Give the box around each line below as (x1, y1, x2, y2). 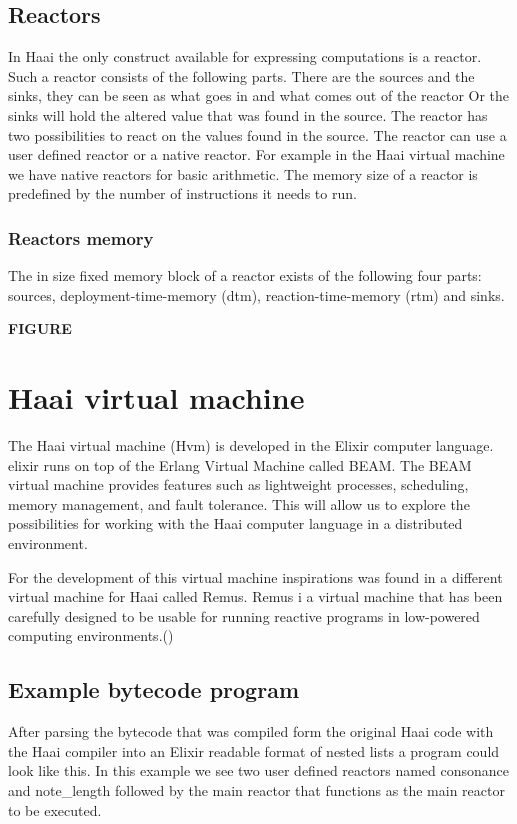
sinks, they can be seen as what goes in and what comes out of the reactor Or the (8, 85, 510, 106)
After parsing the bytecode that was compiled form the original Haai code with (8, 721, 494, 742)
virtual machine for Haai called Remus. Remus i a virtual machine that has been (8, 586, 503, 607)
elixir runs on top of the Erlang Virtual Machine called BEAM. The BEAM (8, 454, 472, 475)
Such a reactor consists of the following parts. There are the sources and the (8, 65, 475, 86)
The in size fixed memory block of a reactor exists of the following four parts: (8, 265, 482, 286)
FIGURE (8, 318, 72, 339)
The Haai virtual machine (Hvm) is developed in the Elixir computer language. (8, 435, 494, 456)
